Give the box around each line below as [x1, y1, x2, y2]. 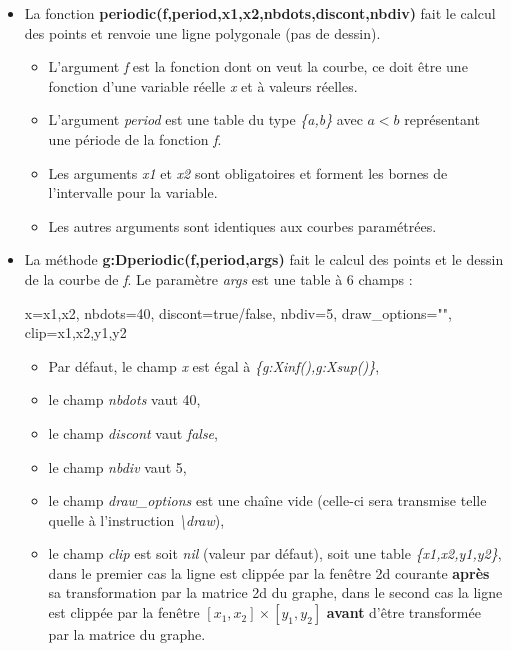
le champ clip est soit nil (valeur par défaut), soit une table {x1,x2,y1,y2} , [48, 543, 502, 564]
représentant [404, 109, 480, 130]
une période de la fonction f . [48, 128, 222, 149]
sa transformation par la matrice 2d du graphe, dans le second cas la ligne [48, 582, 503, 603]
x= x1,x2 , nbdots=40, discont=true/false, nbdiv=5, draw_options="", [24, 302, 452, 323]
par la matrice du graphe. [48, 624, 206, 645]
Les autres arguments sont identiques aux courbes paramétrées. [48, 215, 437, 236]
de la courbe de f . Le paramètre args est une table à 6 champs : [24, 268, 413, 289]
